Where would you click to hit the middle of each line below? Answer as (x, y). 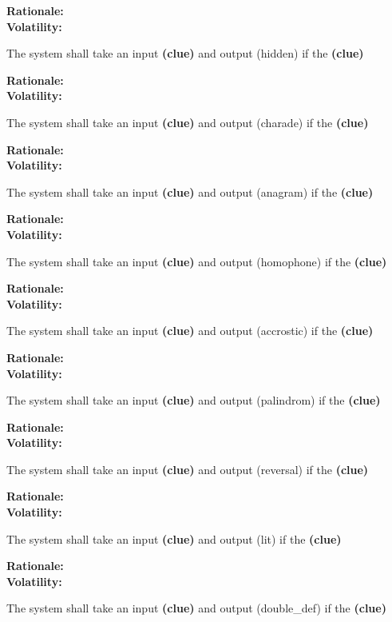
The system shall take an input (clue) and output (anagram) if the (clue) (190, 191)
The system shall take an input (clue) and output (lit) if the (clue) (174, 538)
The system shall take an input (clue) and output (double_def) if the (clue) (196, 608)
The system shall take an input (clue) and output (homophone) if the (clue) (197, 261)
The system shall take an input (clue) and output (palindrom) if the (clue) (194, 400)
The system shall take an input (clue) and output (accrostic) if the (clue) (190, 331)
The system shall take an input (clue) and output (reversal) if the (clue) (188, 469)
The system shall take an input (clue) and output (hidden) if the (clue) (185, 53)
